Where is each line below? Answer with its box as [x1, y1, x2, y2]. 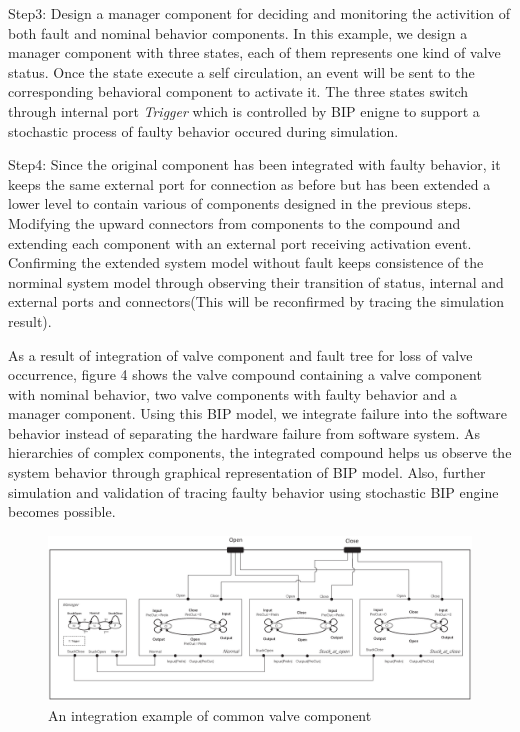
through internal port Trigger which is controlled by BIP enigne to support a [8, 100, 480, 121]
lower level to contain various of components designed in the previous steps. [8, 193, 472, 214]
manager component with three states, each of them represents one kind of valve [8, 42, 501, 63]
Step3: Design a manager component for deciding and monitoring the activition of [8, 3, 511, 23]
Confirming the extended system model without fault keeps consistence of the [8, 252, 484, 273]
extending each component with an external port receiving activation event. [8, 232, 472, 253]
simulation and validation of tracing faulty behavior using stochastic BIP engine [8, 481, 499, 502]
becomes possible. [8, 501, 116, 522]
